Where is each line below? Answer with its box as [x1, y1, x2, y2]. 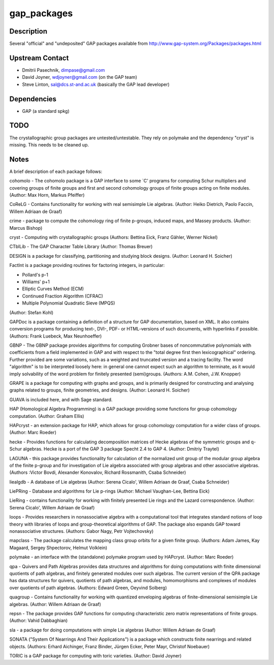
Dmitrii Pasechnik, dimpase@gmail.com [22, 67, 105, 73]
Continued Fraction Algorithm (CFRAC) [22, 293, 104, 299]
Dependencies [9, 95, 57, 103]
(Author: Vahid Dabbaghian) [9, 618, 68, 624]
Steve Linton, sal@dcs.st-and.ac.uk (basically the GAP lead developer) [22, 81, 170, 87]
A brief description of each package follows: [9, 168, 102, 174]
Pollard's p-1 [22, 271, 48, 278]
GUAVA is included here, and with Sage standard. [9, 397, 113, 403]
